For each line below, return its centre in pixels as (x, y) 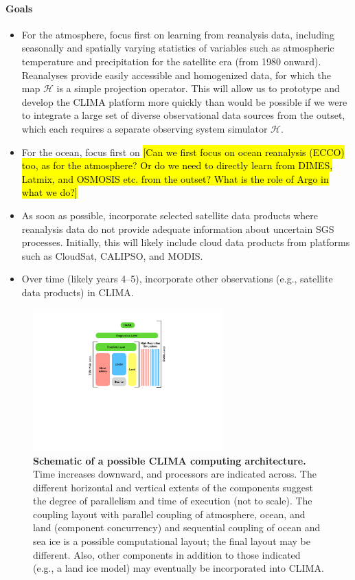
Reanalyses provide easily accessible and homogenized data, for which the (176, 75)
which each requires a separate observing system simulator (145, 128)
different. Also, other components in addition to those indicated (167, 554)
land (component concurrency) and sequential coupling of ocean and (177, 527)
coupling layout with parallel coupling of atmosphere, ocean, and (169, 514)
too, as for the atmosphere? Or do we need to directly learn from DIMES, (177, 165)
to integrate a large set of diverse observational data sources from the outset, (183, 115)
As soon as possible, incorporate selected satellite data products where (170, 215)
